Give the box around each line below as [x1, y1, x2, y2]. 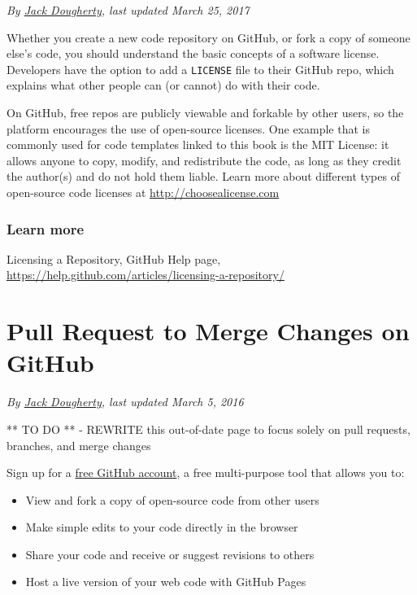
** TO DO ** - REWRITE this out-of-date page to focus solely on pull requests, [7, 420, 410, 437]
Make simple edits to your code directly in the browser [25, 518, 298, 536]
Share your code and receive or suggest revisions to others [25, 545, 315, 562]
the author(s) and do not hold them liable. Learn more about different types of [7, 168, 400, 185]
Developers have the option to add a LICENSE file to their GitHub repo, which [7, 60, 394, 77]
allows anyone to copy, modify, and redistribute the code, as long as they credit [7, 151, 402, 168]
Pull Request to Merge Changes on [7, 314, 410, 348]
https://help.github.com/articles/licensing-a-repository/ [7, 266, 285, 283]
